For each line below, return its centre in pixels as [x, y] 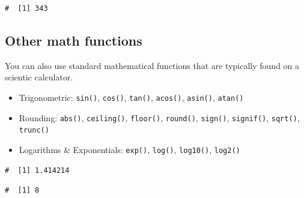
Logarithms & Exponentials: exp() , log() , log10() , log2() [129, 149]
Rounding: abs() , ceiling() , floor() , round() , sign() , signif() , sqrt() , [159, 117]
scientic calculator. [39, 77]
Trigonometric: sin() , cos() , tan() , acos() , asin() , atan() [131, 97]
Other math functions [74, 40]
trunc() [34, 130]
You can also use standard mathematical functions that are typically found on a [152, 65]
